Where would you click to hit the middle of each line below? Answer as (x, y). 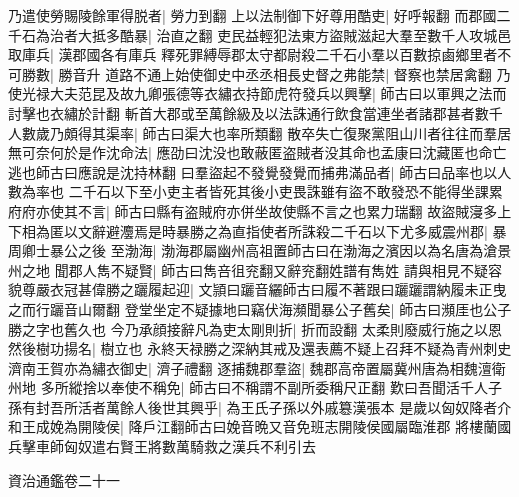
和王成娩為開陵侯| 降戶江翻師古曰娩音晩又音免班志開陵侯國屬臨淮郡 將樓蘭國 (260, 426)
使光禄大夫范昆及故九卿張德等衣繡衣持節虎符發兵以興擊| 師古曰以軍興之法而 (257, 93)
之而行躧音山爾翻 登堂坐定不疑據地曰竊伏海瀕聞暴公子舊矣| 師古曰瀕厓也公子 (260, 308)
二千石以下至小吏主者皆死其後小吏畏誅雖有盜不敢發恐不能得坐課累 (285, 191)
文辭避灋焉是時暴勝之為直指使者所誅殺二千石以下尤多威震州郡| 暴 (292, 230)
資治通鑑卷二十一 (64, 479)
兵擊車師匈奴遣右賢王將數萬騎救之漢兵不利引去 (162, 446)
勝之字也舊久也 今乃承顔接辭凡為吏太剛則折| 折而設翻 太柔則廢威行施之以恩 (255, 328)
